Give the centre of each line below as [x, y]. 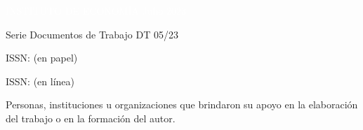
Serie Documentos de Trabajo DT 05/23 [92, 34]
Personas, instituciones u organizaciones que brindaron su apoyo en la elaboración [182, 104]
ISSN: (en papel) [42, 58]
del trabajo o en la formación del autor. [91, 118]
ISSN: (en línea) [40, 81]
